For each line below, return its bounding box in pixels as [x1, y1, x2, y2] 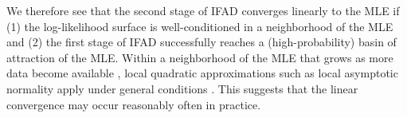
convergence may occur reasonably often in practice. [6, 96, 261, 112]
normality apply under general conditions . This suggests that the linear [6, 80, 358, 96]
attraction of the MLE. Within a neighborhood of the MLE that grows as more [6, 49, 393, 65]
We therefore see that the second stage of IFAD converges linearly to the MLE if [6, 2, 400, 18]
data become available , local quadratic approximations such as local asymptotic [6, 65, 398, 81]
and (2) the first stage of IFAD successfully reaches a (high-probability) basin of [6, 33, 397, 50]
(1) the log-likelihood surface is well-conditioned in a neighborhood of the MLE [6, 18, 393, 34]
